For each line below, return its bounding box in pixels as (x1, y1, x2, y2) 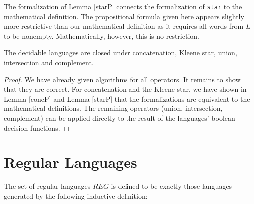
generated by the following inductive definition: (4, 190, 148, 201)
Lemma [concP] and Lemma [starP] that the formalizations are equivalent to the (4, 93, 250, 103)
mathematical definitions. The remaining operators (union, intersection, (4, 103, 223, 113)
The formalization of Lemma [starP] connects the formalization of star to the (4, 1, 242, 11)
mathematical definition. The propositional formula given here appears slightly (4, 11, 244, 21)
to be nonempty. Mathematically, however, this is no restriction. (4, 30, 199, 41)
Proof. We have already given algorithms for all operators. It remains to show (4, 74, 241, 84)
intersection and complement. (4, 57, 94, 68)
